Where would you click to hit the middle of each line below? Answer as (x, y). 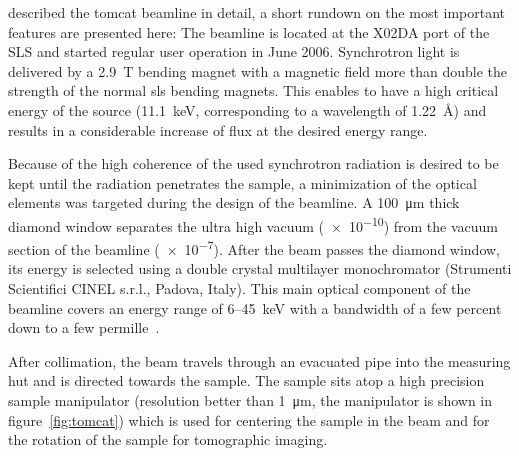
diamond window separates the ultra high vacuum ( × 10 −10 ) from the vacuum (253, 224)
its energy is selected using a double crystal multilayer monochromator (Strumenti (260, 268)
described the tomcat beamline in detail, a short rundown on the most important (257, 12)
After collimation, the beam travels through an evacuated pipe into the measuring (259, 360)
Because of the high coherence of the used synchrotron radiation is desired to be (253, 163)
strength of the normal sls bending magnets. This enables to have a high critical (253, 90)
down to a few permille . (84, 327)
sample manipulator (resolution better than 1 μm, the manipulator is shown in (250, 400)
